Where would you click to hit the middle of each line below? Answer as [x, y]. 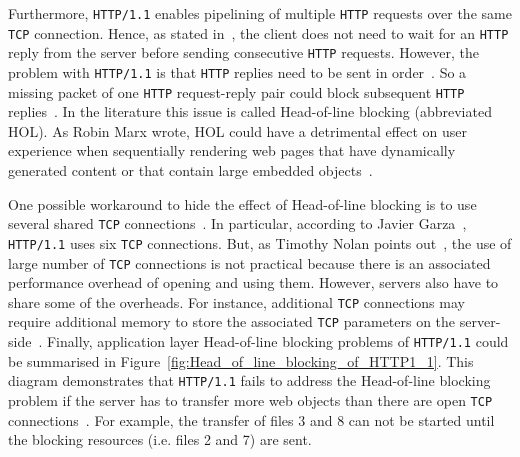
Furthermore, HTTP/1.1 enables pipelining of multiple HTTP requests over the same [260, 13]
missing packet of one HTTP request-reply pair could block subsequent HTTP [236, 91]
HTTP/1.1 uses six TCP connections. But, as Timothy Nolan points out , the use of [260, 242]
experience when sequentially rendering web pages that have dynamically [232, 150]
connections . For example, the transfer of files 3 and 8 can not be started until [251, 419]
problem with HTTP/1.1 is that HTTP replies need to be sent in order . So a [237, 71]
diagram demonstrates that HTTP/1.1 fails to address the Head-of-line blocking [249, 380]
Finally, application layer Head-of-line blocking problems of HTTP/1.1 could [277, 341]
